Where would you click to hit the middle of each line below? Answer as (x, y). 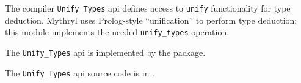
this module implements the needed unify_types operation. (117, 32)
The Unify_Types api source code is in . (80, 72)
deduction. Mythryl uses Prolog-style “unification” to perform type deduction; (151, 20)
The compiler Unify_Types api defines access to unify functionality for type (148, 8)
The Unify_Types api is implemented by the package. (105, 52)
